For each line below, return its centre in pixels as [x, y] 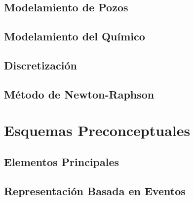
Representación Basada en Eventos [95, 190]
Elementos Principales [62, 161]
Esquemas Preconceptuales [97, 130]
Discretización [40, 65]
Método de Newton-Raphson [79, 94]
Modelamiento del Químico [75, 36]
